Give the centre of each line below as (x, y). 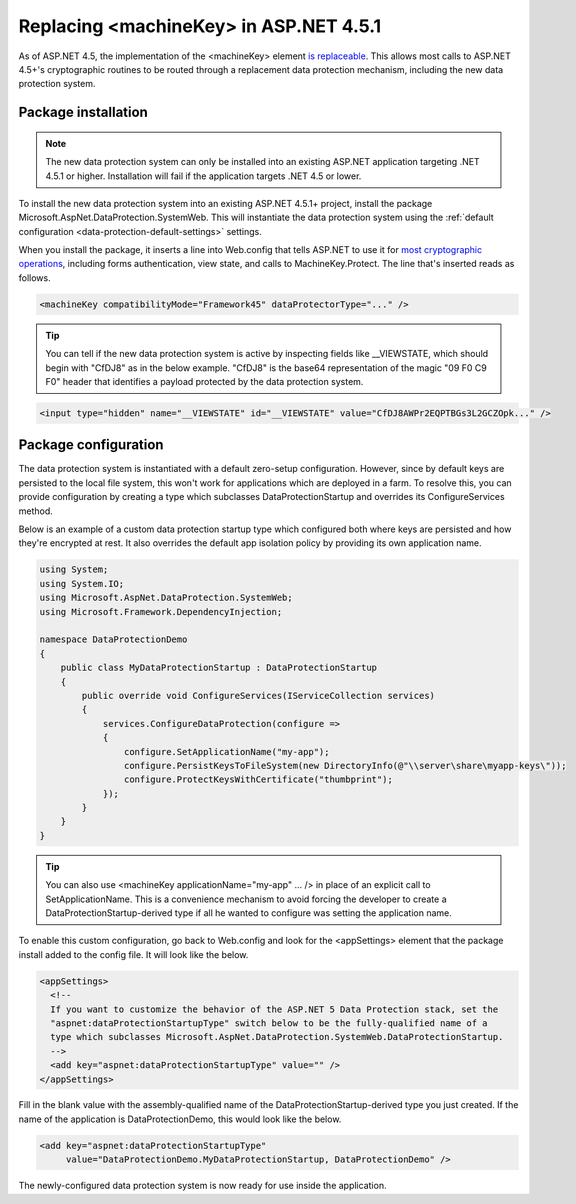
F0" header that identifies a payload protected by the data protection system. (204, 381)
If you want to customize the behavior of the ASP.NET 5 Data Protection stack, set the (274, 1009)
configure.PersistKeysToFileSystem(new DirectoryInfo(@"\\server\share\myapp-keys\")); (345, 765)
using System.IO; (82, 583)
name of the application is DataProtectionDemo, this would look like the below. (180, 1119)
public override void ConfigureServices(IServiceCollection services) (258, 695)
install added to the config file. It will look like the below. (133, 954)
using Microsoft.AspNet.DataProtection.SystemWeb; (166, 598)
